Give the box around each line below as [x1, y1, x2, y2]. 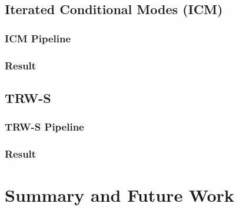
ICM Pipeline [5, 31, 71, 45]
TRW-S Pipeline [5, 119, 84, 134]
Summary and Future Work [5, 183, 234, 207]
